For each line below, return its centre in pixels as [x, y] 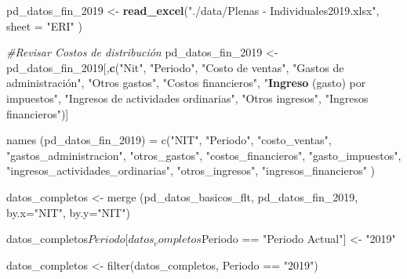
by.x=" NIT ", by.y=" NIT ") [68, 212]
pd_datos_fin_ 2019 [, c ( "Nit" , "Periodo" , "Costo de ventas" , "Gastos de [175, 67]
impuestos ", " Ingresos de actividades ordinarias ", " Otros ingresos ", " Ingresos [187, 98]
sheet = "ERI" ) [44, 25]
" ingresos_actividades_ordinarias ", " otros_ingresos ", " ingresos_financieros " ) [191, 170]
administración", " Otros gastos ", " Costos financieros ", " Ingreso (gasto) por [186, 83]
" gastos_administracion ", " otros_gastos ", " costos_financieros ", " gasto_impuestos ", [204, 155]
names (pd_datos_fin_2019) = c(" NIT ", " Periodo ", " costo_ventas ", [169, 140]
